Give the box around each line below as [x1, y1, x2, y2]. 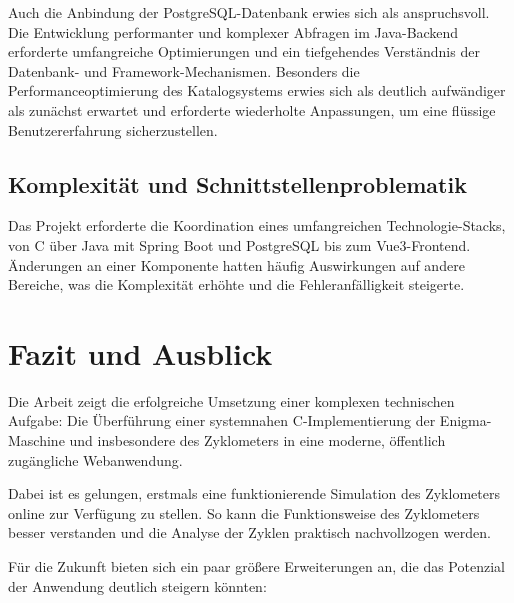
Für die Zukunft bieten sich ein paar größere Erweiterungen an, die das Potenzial [8, 556, 505, 577]
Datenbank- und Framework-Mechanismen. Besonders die [8, 60, 360, 81]
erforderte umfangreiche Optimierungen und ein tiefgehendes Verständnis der [8, 41, 480, 62]
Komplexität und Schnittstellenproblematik [8, 168, 467, 199]
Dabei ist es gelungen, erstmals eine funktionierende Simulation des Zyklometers [8, 483, 500, 504]
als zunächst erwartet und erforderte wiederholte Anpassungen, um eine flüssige [8, 99, 496, 120]
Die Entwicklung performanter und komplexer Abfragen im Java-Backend [8, 21, 459, 42]
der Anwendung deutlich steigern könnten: [8, 575, 267, 596]
